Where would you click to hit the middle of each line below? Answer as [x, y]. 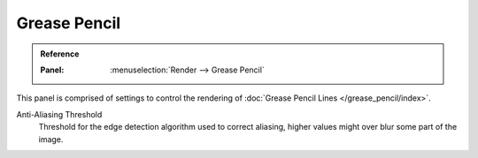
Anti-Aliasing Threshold [59, 114]
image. [51, 139]
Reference [60, 54]
